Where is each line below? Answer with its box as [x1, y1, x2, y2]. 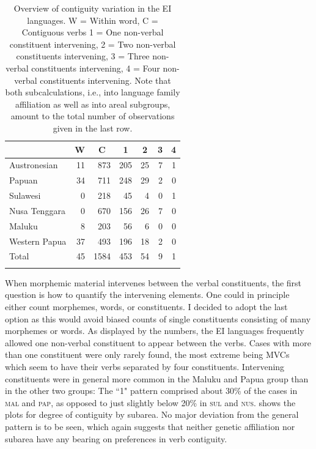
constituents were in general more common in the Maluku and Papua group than [5, 372, 309, 385]
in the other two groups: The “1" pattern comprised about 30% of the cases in [5, 384, 298, 397]
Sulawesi [9, 189, 41, 202]
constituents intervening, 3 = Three [16, 50, 150, 62]
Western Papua [9, 234, 67, 247]
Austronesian [9, 158, 58, 171]
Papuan [9, 174, 38, 187]
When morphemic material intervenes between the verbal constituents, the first [5, 276, 302, 289]
